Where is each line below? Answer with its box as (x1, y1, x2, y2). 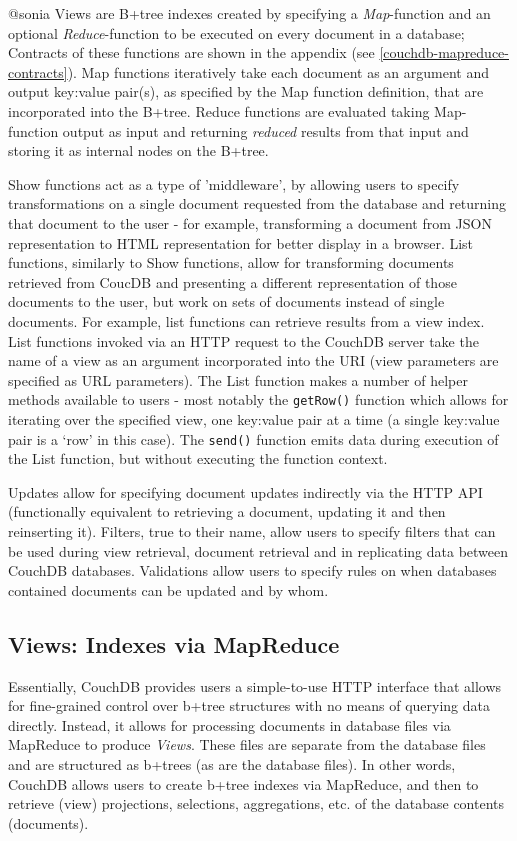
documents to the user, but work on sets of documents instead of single (8, 291, 445, 312)
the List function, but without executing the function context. (8, 448, 388, 469)
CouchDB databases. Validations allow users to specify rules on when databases (8, 560, 497, 581)
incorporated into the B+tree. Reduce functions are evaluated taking (8, 100, 430, 121)
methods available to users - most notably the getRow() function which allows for (8, 389, 509, 410)
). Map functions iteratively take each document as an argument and (67, 61, 490, 82)
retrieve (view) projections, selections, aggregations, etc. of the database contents (8, 793, 505, 814)
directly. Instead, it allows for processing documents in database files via (8, 714, 451, 735)
